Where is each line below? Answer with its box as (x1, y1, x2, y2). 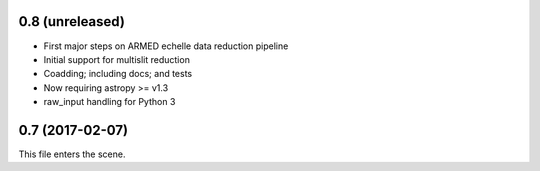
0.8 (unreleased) (18, 13, 125, 30)
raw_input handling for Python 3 (43, 96, 176, 108)
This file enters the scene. (18, 148, 126, 160)
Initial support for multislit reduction (43, 53, 190, 65)
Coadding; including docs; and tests (43, 68, 193, 80)
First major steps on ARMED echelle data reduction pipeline (43, 40, 289, 52)
